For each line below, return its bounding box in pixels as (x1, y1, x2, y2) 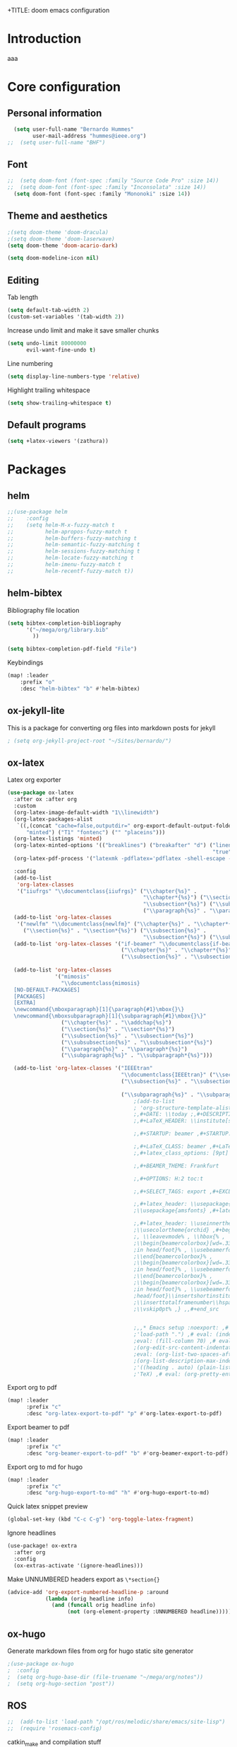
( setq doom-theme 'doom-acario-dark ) (7, 242, 119, 249)
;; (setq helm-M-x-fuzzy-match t (7, 521, 115, 529)
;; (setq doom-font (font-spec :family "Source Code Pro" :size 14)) (7, 177, 219, 185)
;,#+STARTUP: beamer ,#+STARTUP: (133, 1130, 232, 1138)
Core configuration (7, 79, 121, 95)
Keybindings (7, 658, 44, 667)
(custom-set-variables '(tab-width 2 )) (7, 313, 125, 321)
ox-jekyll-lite (7, 705, 65, 717)
